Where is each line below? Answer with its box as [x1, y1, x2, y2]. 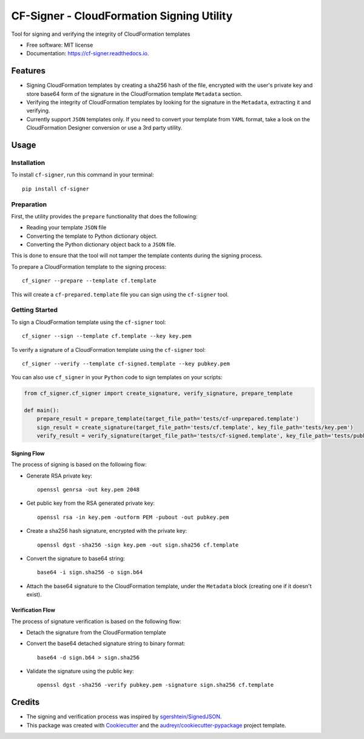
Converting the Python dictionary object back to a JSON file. [26, 241, 176, 248]
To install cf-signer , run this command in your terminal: [11, 171, 154, 178]
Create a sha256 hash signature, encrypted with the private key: [26, 527, 187, 535]
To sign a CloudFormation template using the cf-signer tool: [11, 319, 166, 326]
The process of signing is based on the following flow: [11, 461, 147, 468]
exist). [26, 591, 42, 598]
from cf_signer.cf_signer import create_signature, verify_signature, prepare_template [24, 390, 293, 397]
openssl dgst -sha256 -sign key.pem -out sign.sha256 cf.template [37, 541, 239, 548]
